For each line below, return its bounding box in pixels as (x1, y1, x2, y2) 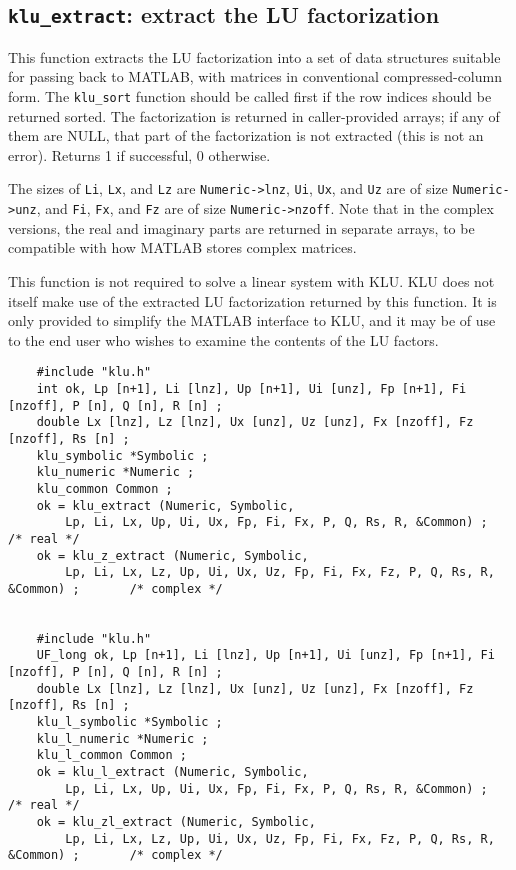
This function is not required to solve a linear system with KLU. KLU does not (8, 270, 495, 291)
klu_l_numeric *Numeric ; (36, 731, 209, 746)
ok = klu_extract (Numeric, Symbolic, (36, 498, 295, 513)
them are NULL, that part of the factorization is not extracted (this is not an (8, 125, 484, 146)
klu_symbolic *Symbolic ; (36, 448, 209, 463)
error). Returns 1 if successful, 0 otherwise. (8, 144, 271, 165)
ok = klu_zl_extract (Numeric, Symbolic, (36, 815, 316, 829)
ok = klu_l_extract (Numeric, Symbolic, (36, 765, 309, 780)
